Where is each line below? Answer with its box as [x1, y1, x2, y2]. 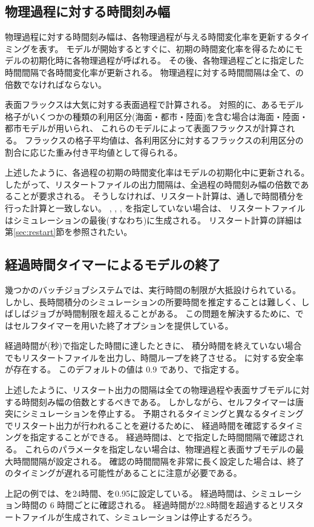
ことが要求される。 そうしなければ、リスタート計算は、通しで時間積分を [13, 190, 304, 202]
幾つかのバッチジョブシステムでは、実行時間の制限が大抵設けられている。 [5, 283, 301, 296]
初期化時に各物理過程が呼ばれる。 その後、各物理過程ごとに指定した [30, 54, 304, 67]
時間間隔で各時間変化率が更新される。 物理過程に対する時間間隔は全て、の [5, 65, 304, 78]
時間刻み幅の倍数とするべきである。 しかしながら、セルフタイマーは [21, 395, 296, 408]
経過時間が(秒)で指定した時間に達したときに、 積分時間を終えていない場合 [5, 339, 302, 352]
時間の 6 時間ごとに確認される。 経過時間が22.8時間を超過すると [21, 499, 278, 511]
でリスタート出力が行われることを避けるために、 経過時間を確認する [5, 419, 278, 431]
